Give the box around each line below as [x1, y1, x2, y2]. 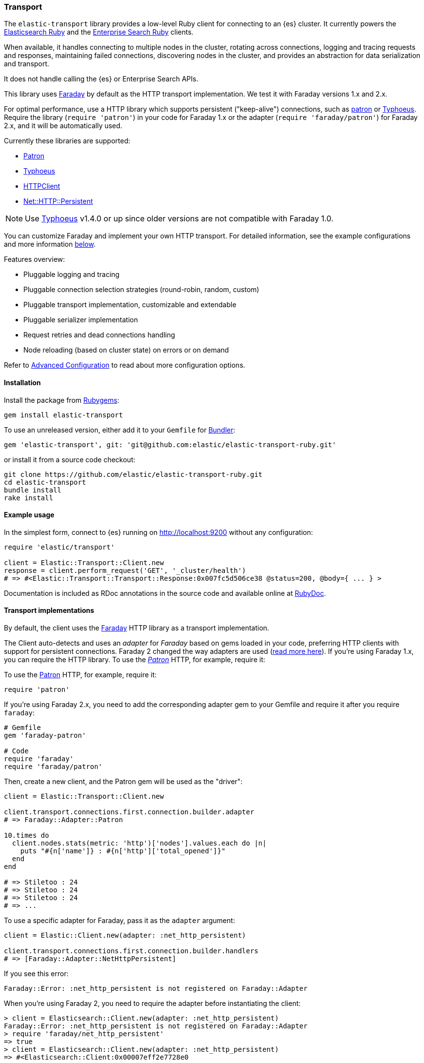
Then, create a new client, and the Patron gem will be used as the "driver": [4, 777, 243, 786]
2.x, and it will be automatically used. [4, 121, 123, 130]
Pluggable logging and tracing [23, 270, 120, 279]
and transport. [4, 59, 50, 68]
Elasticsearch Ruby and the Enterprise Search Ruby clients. [4, 28, 194, 37]
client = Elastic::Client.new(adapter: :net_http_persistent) [4, 931, 246, 940]
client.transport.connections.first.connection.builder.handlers [4, 947, 258, 955]
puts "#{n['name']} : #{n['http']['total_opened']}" [20, 847, 226, 855]
